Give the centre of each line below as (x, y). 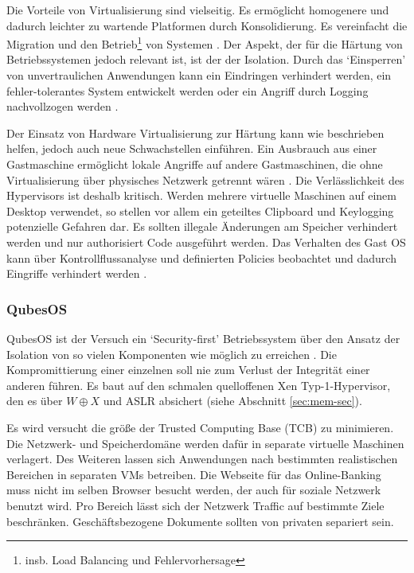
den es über (35, 401)
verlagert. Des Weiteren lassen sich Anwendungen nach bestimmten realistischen (202, 459)
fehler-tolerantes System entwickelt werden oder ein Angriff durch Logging (187, 90)
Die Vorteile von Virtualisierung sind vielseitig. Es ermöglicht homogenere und (198, 10)
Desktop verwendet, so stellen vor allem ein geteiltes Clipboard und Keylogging (200, 210)
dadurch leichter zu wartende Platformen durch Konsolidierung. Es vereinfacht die (207, 25)
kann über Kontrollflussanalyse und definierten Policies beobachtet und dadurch (201, 257)
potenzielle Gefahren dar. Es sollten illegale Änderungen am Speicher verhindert (202, 226)
